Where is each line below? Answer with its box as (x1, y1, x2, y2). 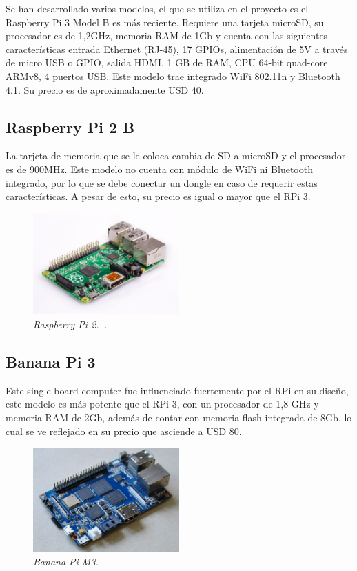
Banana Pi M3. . (33, 554, 107, 569)
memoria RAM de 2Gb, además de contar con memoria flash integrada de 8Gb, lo (6, 410, 352, 425)
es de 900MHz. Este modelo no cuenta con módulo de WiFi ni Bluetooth (6, 161, 313, 176)
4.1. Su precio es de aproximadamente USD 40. (6, 82, 204, 97)
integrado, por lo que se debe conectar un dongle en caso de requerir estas (6, 175, 318, 190)
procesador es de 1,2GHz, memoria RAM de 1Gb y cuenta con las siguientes (6, 28, 328, 43)
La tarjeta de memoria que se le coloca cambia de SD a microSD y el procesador (6, 148, 346, 163)
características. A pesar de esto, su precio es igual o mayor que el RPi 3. (6, 189, 311, 203)
